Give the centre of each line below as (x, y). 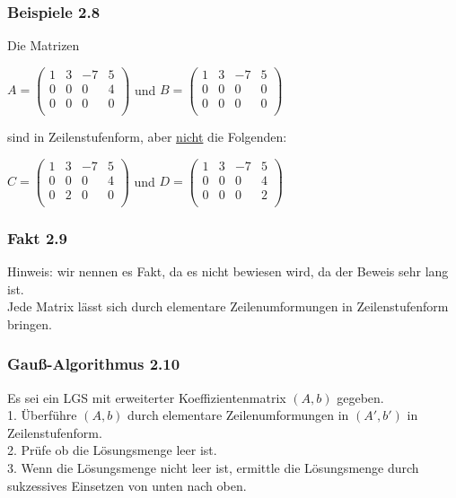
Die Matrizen (44, 45)
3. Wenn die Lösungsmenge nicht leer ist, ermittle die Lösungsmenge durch (213, 467)
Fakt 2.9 (37, 237)
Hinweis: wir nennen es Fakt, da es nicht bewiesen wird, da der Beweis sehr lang (228, 271)
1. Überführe (42, 415)
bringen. (30, 323)
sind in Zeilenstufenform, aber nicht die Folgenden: (147, 136)
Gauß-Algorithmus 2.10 (94, 364)
